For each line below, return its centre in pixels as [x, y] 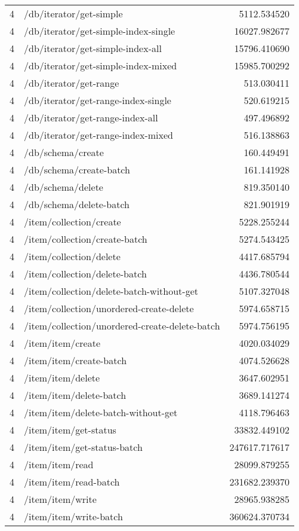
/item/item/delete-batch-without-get [101, 412]
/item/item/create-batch [75, 360]
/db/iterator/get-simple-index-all [93, 48]
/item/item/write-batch [73, 516]
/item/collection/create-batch [86, 239]
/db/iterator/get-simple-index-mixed [101, 65]
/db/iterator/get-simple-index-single [100, 31]
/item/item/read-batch [72, 482]
